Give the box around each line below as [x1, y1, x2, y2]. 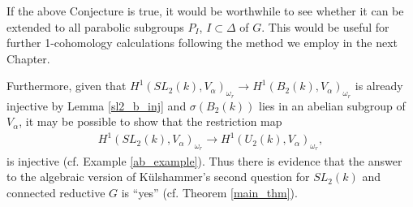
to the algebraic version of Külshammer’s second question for [6, 168, 310, 185]
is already [355, 77, 403, 94]
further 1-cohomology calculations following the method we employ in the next [6, 34, 398, 51]
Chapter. [6, 50, 50, 67]
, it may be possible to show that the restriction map [19, 113, 282, 130]
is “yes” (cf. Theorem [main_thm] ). [121, 183, 298, 201]
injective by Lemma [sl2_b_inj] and [6, 97, 187, 114]
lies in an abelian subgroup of [259, 97, 406, 114]
